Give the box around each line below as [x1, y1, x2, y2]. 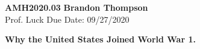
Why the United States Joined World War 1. [5, 33, 196, 45]
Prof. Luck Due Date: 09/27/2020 [5, 13, 130, 25]
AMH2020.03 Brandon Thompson [5, 1, 148, 13]
